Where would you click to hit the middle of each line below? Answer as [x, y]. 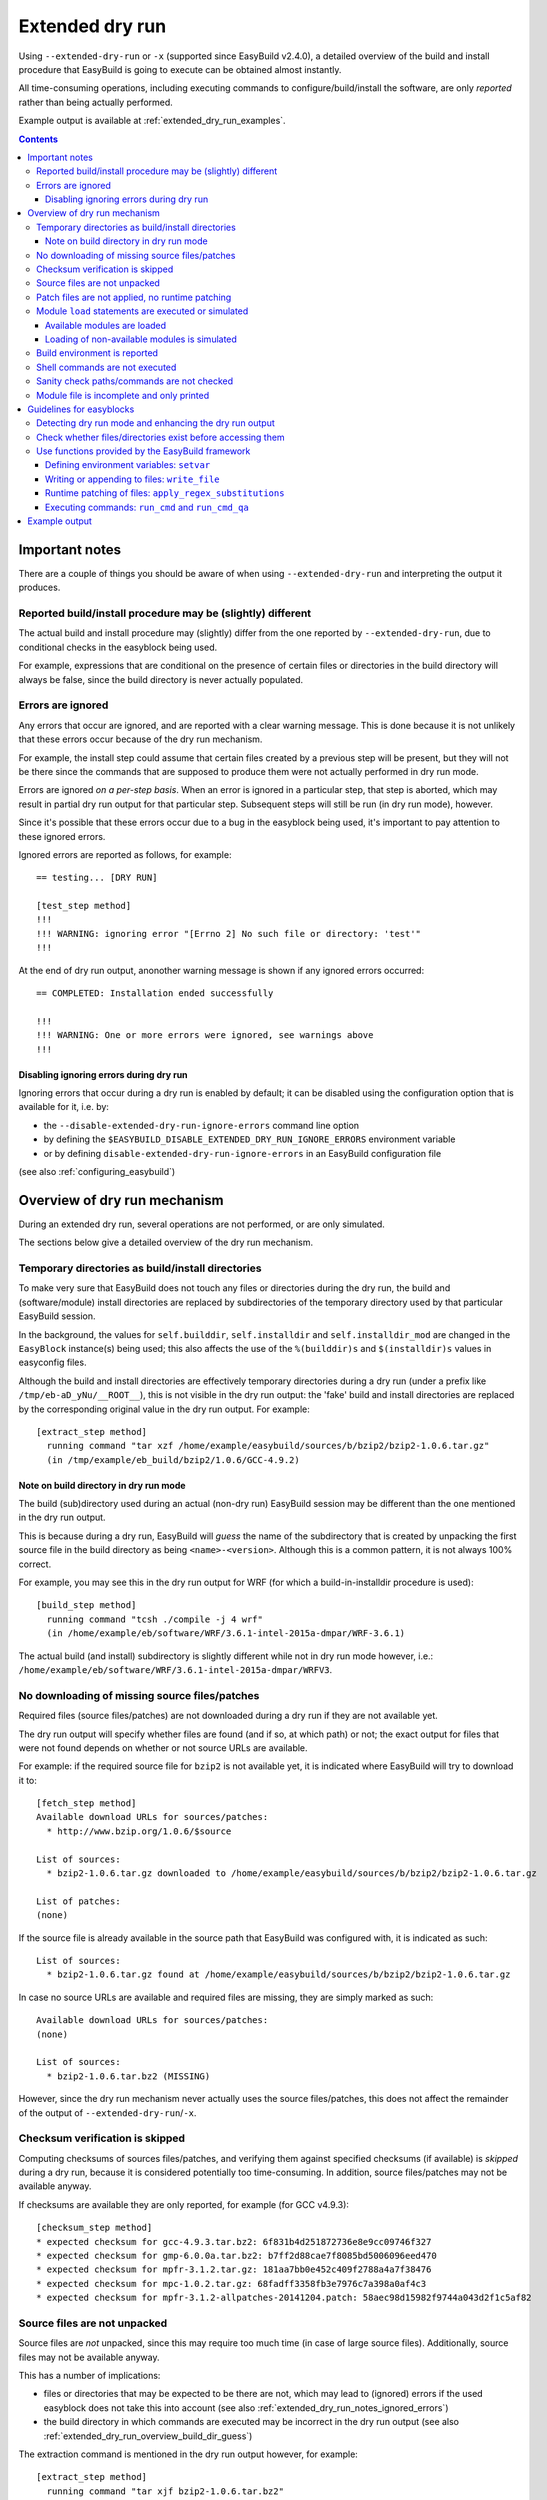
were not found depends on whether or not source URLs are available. [163, 1747]
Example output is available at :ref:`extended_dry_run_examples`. [152, 121]
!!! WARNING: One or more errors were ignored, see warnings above [205, 1035]
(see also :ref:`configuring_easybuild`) [97, 1171]
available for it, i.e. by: [64, 1107]
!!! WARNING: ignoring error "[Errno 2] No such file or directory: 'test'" [229, 933]
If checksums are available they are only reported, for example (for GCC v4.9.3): [184, 2204]
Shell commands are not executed [106, 367]
